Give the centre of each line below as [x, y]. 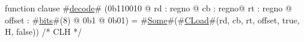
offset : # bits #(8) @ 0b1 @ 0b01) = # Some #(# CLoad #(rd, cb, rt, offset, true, [152, 19]
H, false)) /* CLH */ [44, 31]
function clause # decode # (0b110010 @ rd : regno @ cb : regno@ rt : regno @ [148, 8]
